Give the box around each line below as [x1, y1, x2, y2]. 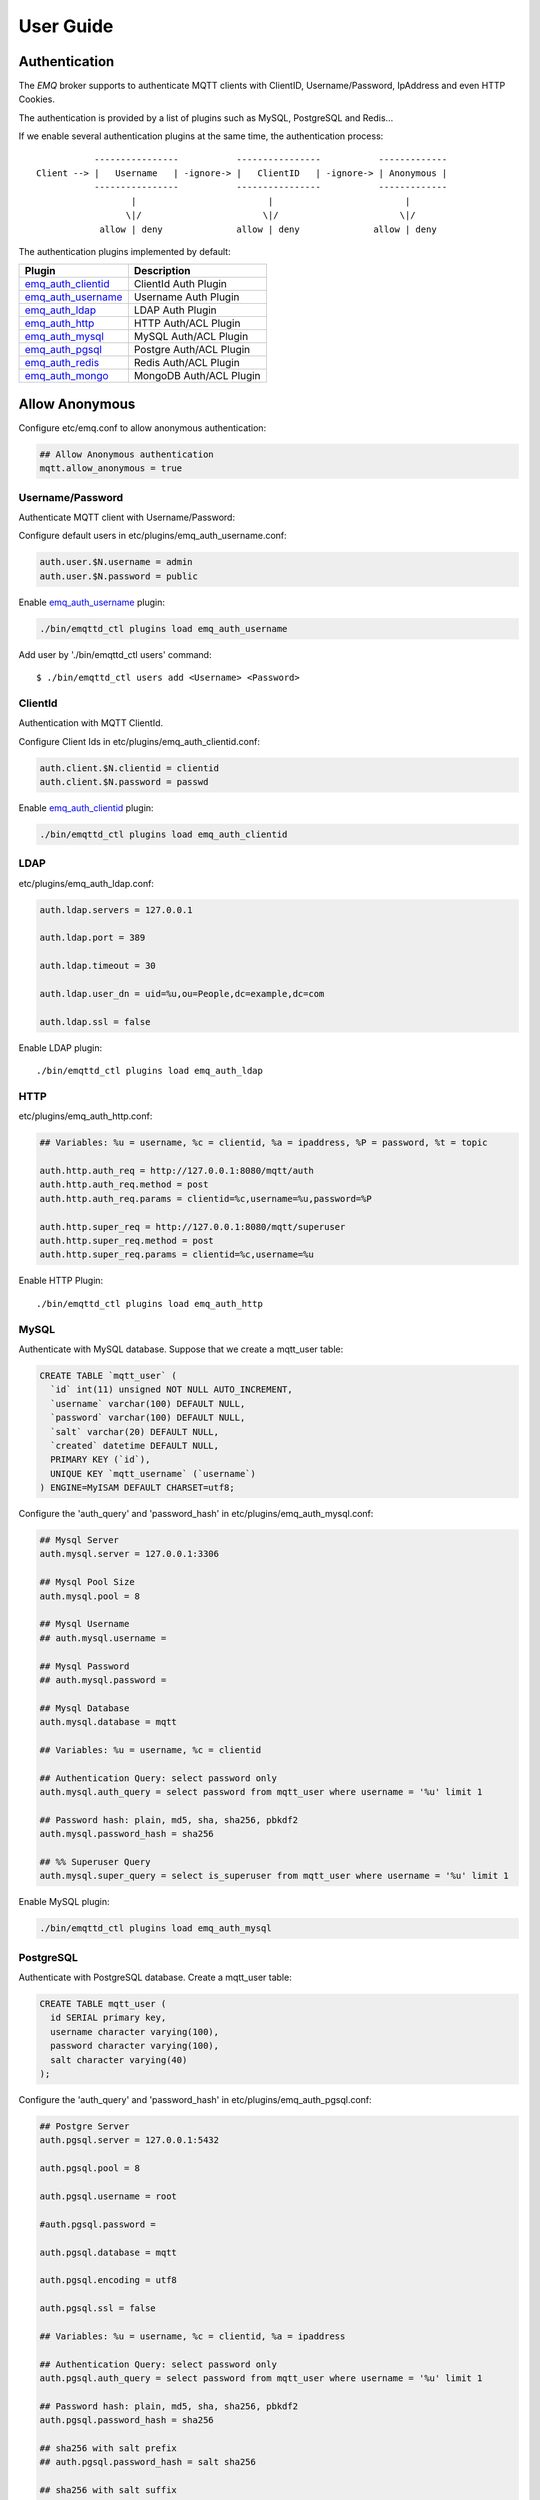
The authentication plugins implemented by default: [18, 245, 231, 257]
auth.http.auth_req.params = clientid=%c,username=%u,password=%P [39, 1193, 372, 1204]
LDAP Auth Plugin [133, 303, 217, 317]
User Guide [18, 15, 114, 37]
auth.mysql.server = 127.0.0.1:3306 [39, 1548, 220, 1560]
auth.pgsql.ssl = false [39, 2303, 157, 2314]
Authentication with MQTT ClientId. [18, 717, 164, 729]
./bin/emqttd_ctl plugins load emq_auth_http [36, 1298, 264, 1309]
